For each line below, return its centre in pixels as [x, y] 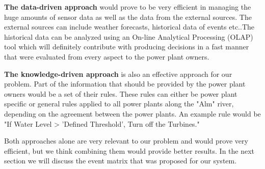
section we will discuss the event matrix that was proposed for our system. [121, 161]
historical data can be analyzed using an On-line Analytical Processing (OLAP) [129, 36]
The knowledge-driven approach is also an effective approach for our [118, 74]
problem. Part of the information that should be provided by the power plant [125, 84]
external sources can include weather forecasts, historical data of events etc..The [129, 27]
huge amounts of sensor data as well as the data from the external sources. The [128, 17]
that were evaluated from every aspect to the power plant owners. [107, 56]
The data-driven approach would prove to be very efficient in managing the [128, 7]
